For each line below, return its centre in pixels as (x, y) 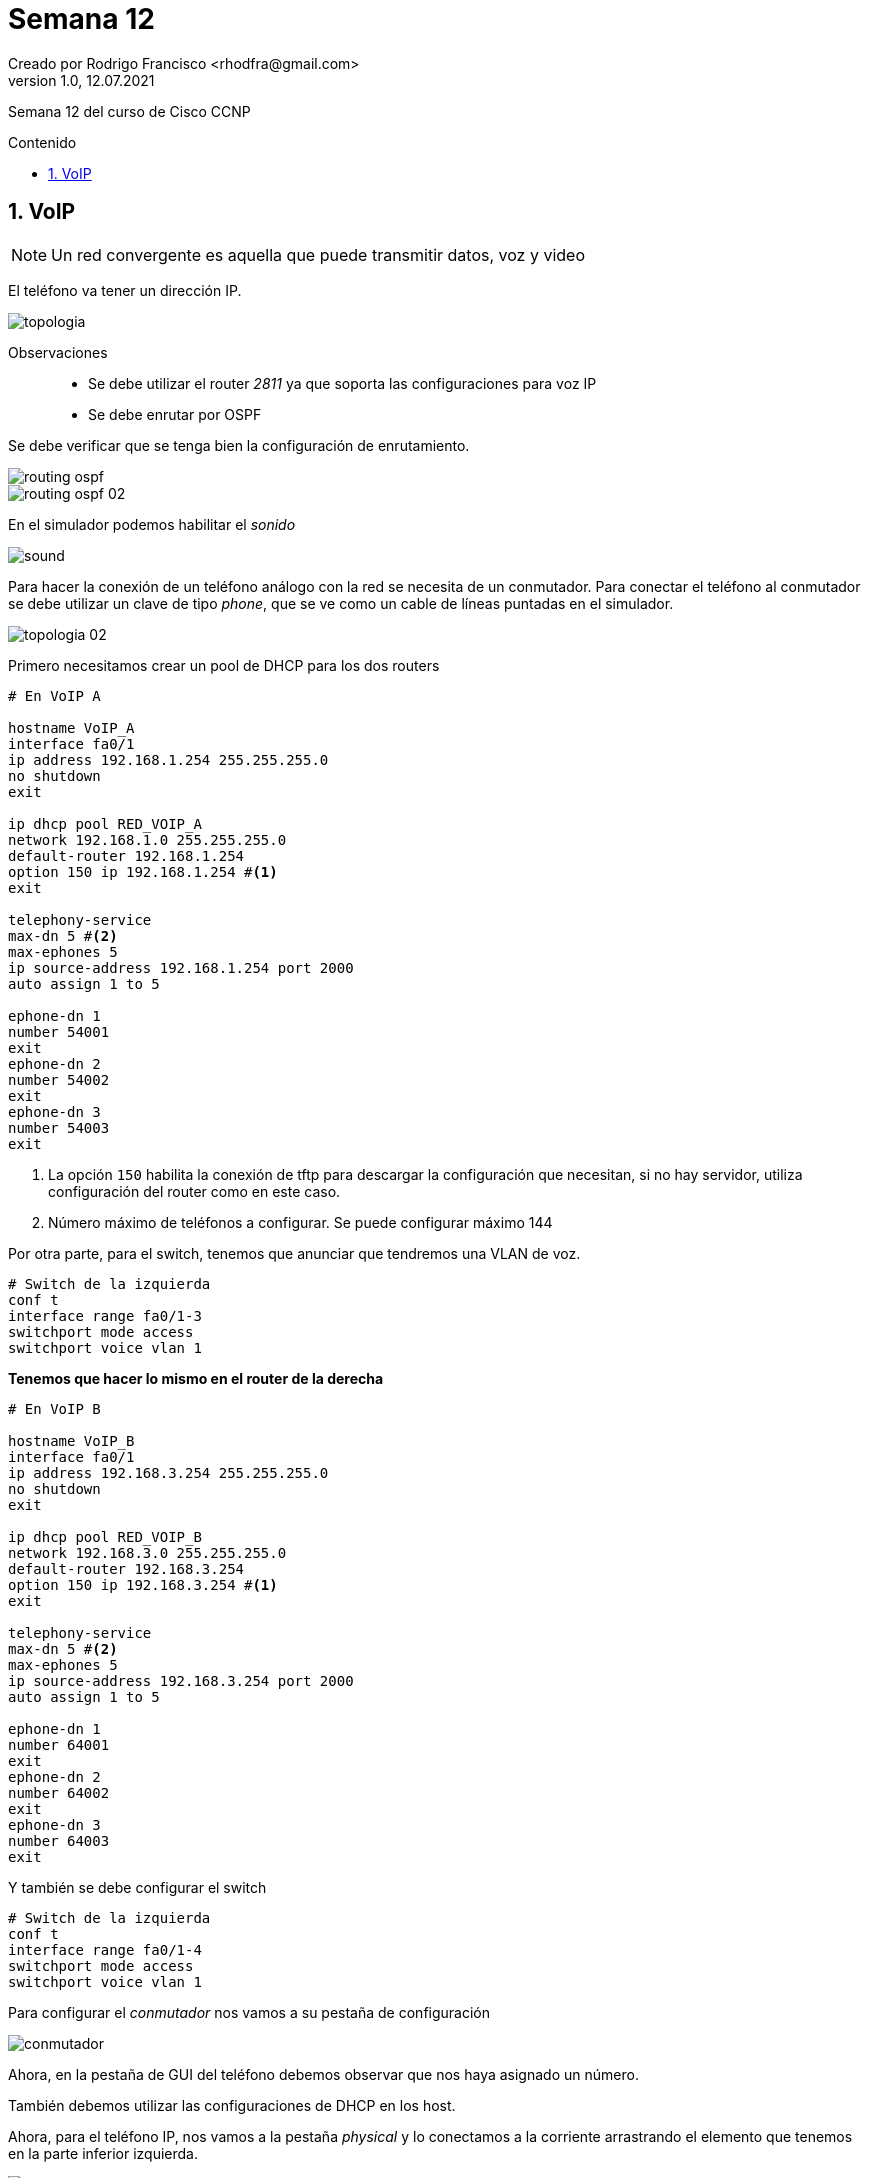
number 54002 (59, 1079)
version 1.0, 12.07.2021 (81, 80)
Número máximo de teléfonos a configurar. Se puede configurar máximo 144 (300, 1222)
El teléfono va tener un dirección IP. (125, 290)
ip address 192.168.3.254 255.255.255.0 (168, 1472)
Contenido (42, 142)
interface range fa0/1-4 (105, 1949)
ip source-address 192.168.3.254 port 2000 (181, 1680)
